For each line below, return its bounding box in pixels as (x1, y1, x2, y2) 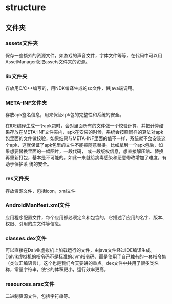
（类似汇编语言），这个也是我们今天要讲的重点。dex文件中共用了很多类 (5, 260, 155, 266)
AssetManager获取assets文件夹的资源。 (5, 58, 91, 65)
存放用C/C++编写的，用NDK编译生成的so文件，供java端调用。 (5, 85, 137, 91)
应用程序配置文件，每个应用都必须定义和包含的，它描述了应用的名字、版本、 (5, 214, 167, 221)
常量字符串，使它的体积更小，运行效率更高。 (14, 266, 109, 272)
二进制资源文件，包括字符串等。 (5, 293, 73, 299)
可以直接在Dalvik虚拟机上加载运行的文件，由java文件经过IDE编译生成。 (5, 247, 155, 253)
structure (5, 2, 46, 13)
